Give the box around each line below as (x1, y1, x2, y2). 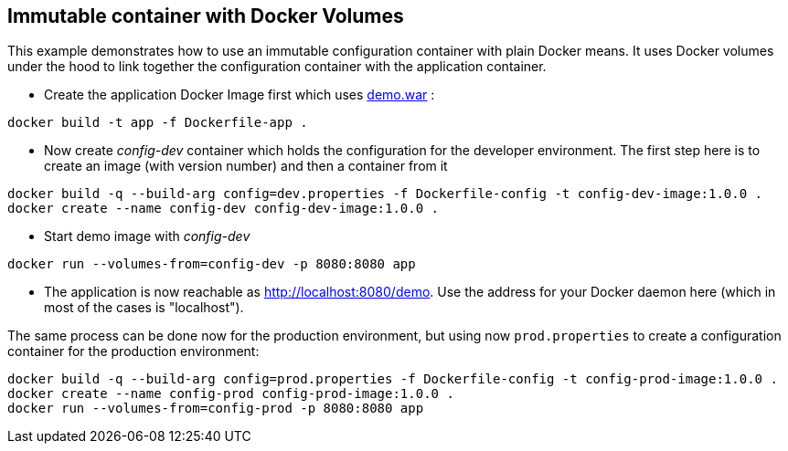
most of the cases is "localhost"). (44, 299, 244, 316)
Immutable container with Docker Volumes (7, 5, 404, 27)
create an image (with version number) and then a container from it (44, 158, 448, 174)
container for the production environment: (7, 343, 260, 360)
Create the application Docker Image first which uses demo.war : (44, 87, 435, 103)
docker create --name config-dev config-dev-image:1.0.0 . (7, 201, 440, 216)
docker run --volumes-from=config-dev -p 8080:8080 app (7, 257, 416, 272)
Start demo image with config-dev (44, 228, 250, 245)
